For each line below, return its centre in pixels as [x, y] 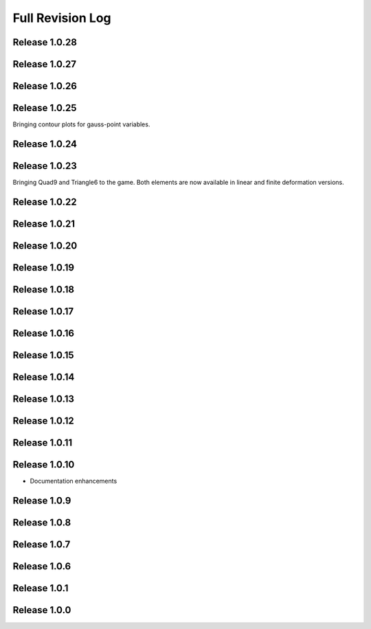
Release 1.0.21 [44, 224]
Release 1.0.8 [42, 522]
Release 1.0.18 [44, 289]
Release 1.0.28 [45, 42]
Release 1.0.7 [42, 544]
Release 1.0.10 [44, 465]
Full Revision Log [62, 18]
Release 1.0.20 [45, 245]
